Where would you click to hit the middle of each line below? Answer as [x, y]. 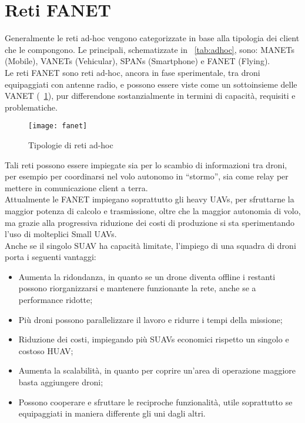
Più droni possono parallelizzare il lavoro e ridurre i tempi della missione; [150, 319]
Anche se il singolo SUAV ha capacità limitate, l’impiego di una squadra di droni [150, 245]
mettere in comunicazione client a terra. [76, 187]
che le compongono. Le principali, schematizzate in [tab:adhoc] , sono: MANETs [150, 49]
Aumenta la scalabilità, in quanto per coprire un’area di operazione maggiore [157, 370]
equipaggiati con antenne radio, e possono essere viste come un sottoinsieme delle [151, 84]
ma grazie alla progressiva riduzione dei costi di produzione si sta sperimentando [150, 222]
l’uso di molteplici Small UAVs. [61, 234]
